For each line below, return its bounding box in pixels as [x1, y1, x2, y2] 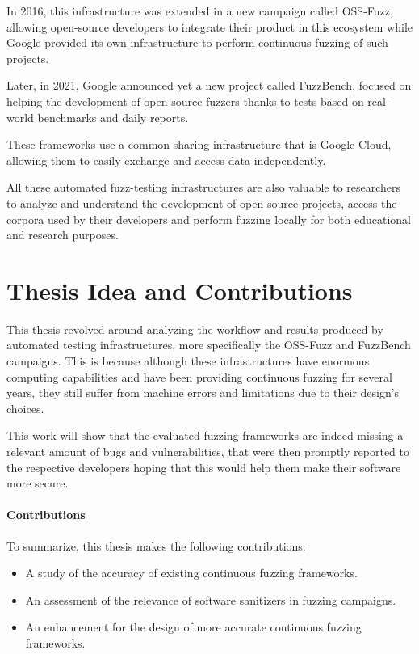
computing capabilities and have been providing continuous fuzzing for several [6, 368, 392, 385]
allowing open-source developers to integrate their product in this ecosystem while [6, 18, 413, 35]
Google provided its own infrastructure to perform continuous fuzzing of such [6, 34, 388, 51]
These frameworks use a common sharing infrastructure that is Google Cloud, [6, 136, 392, 153]
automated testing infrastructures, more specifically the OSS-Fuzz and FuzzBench [6, 336, 411, 353]
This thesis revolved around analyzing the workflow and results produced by [6, 320, 383, 337]
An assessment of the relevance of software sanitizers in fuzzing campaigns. [25, 591, 396, 608]
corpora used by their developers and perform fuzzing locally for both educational [6, 210, 411, 227]
